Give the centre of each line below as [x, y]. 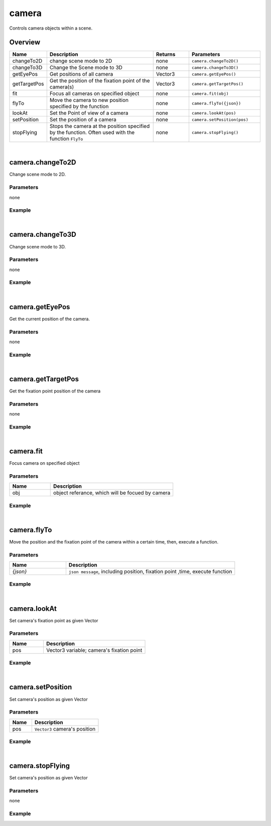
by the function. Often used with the [92, 132]
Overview [25, 42]
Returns [166, 54]
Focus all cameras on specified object [94, 94]
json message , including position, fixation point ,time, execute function [150, 572]
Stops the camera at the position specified [100, 126]
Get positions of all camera [81, 74]
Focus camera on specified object [44, 463]
